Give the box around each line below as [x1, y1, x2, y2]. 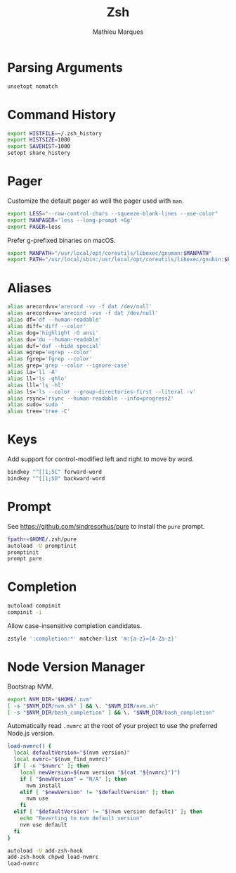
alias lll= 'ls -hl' [7, 382, 65, 389]
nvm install [25, 782, 61, 789]
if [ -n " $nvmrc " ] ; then [13, 762, 90, 770]
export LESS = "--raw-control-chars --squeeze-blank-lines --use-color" [7, 210, 218, 217]
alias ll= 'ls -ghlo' [7, 375, 68, 382]
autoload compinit [7, 603, 61, 610]
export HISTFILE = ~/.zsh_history [7, 130, 102, 137]
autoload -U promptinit [7, 542, 77, 549]
